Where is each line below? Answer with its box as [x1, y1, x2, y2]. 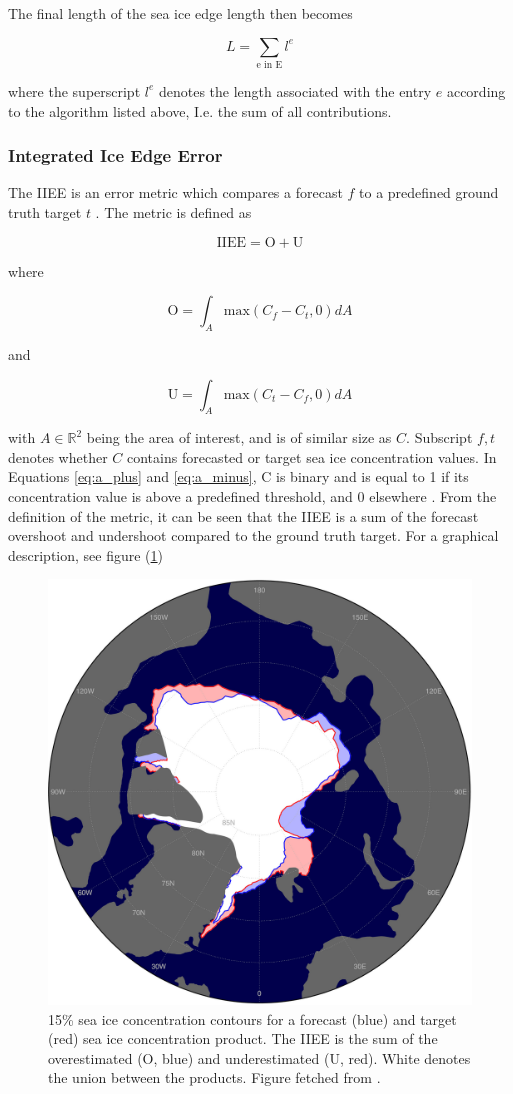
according [446, 80, 506, 101]
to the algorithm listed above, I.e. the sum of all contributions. [8, 100, 392, 121]
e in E [256, 59, 283, 70]
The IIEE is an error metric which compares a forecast [8, 182, 343, 203]
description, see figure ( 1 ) [8, 544, 164, 565]
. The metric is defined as [95, 201, 252, 222]
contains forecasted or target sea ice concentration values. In [127, 446, 497, 467]
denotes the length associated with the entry [158, 80, 432, 101]
